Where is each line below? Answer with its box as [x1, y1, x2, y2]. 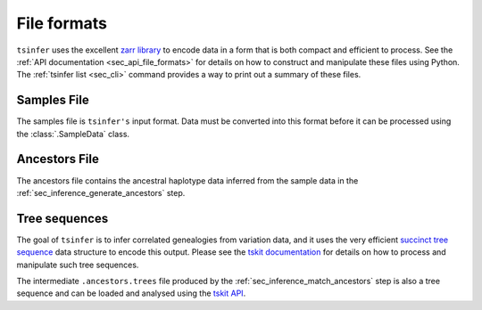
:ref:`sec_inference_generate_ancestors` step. [16, 187, 186, 198]
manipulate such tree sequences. [16, 259, 139, 270]
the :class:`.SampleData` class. [16, 128, 129, 139]
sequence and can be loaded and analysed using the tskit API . [16, 288, 246, 298]
